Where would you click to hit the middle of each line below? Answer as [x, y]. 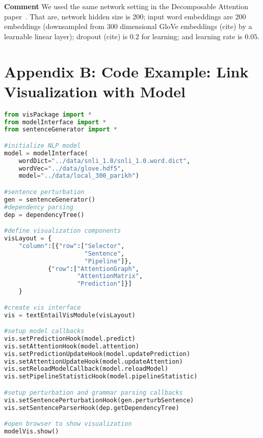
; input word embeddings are [188, 16]
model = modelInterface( [46, 153]
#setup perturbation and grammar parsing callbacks [94, 392]
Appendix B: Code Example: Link [126, 71]
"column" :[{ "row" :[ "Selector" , [72, 246]
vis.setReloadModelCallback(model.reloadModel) [86, 369]
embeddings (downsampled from [54, 26]
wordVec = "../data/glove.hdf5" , [72, 168]
